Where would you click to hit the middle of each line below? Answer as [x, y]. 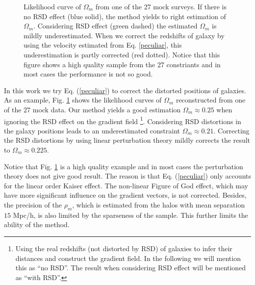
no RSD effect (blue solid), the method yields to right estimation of [125, 16]
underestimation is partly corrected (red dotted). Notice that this [122, 54]
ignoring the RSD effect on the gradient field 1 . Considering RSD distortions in [123, 120]
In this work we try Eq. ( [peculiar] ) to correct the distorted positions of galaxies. [125, 90]
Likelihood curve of [52, 6]
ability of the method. [37, 224]
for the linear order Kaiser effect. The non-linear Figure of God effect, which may [126, 185]
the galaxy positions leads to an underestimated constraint [92, 130]
